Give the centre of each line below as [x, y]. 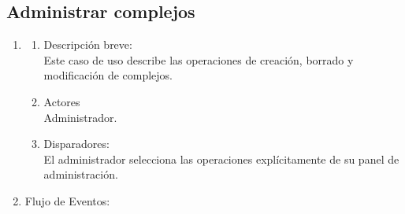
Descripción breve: [88, 44]
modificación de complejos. [108, 75]
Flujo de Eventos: [67, 200]
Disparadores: [76, 144]
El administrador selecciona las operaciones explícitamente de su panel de [221, 159]
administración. [81, 174]
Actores [62, 101]
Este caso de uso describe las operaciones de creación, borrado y [199, 59]
